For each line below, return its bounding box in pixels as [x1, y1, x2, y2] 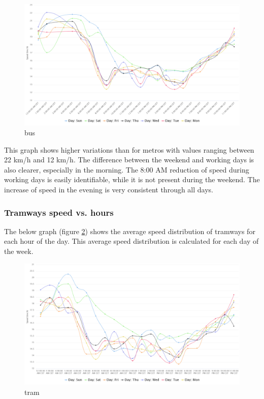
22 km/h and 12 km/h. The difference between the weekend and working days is [4, 154, 254, 165]
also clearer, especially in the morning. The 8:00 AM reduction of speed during [4, 164, 249, 175]
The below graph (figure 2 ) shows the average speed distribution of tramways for [4, 225, 255, 236]
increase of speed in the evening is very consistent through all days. [4, 184, 214, 195]
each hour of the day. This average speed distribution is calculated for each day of [4, 236, 259, 246]
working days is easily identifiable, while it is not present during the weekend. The [4, 174, 260, 185]
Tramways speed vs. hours [4, 206, 114, 218]
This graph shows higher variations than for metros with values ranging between [4, 144, 254, 155]
